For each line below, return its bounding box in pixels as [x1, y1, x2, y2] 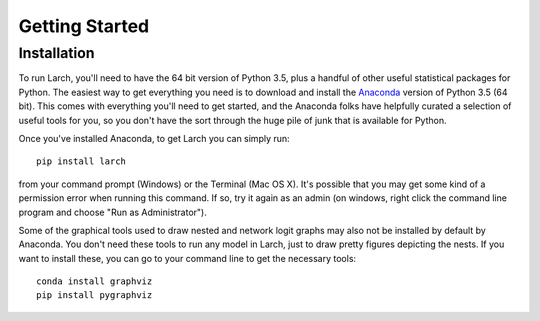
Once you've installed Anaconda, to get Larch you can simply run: [18, 132, 290, 144]
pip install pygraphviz [36, 290, 153, 301]
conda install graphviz [36, 276, 153, 287]
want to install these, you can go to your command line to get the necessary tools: [18, 252, 357, 264]
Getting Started [18, 15, 150, 37]
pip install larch [36, 156, 127, 167]
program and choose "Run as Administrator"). [18, 206, 207, 218]
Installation [18, 44, 95, 62]
